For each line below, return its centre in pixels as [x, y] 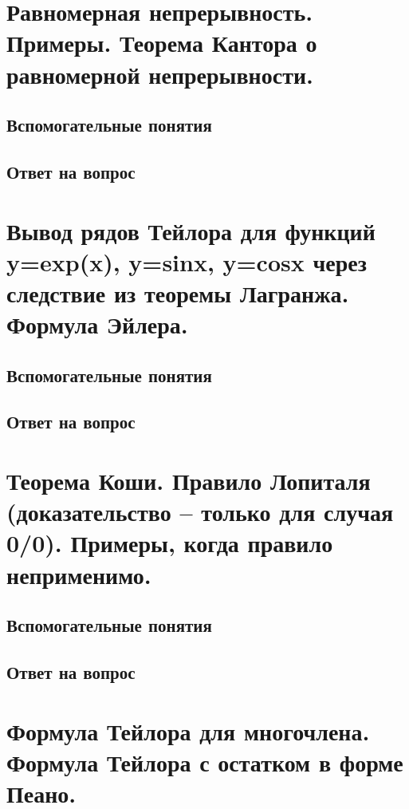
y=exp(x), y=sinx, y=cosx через [187, 261]
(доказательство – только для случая [200, 512]
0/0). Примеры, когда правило [170, 543]
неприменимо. [79, 574]
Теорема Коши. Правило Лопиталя [189, 480]
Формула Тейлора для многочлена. [188, 730]
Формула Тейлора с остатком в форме [205, 762]
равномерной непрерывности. [160, 74]
